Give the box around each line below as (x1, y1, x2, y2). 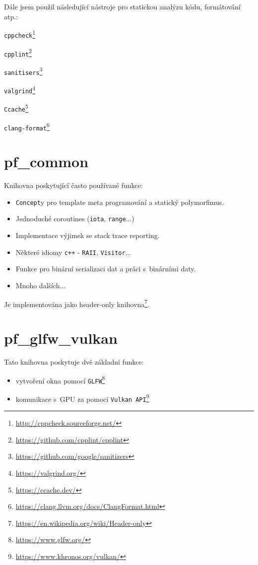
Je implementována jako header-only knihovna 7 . (4, 297, 150, 309)
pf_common (4, 151, 89, 172)
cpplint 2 (4, 47, 32, 58)
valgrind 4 (4, 84, 36, 95)
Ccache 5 (4, 102, 28, 114)
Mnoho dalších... (15, 280, 66, 290)
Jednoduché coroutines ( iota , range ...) (15, 213, 134, 224)
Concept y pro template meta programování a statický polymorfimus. (15, 196, 224, 207)
